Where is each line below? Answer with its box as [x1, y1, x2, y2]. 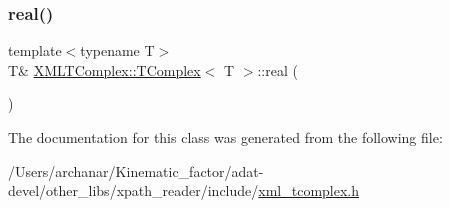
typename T [80, 40, 155, 61]
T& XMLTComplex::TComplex [8, 59, 201, 80]
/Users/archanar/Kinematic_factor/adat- [8, 160, 264, 181]
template [8, 40, 62, 61]
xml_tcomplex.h [258, 180, 360, 201]
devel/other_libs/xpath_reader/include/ [8, 180, 259, 201]
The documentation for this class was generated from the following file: [8, 127, 443, 147]
